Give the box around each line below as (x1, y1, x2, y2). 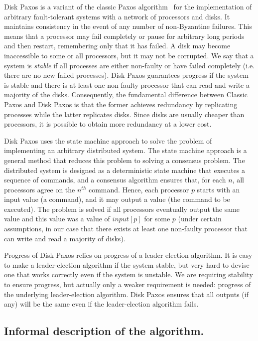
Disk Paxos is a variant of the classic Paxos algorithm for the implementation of (4, 1, 252, 11)
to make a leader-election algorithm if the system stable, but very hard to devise (4, 259, 250, 270)
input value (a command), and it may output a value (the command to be (4, 194, 230, 204)
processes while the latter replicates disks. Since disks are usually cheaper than (4, 109, 245, 119)
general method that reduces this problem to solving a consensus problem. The (4, 155, 245, 165)
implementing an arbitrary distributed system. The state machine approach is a (4, 145, 247, 156)
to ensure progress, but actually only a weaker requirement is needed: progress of (4, 279, 251, 290)
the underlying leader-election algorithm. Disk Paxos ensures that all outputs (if (4, 289, 249, 299)
